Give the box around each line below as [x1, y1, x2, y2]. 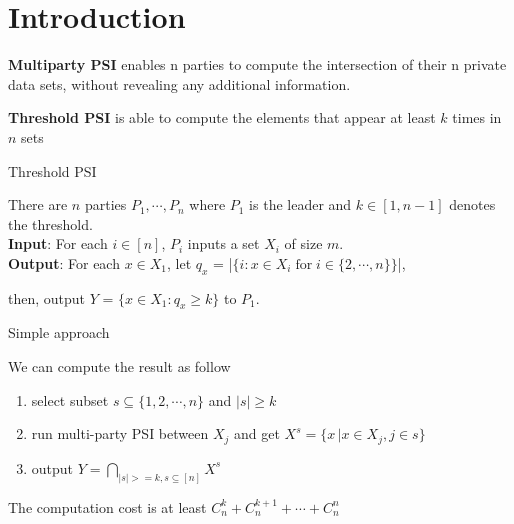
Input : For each [8, 233, 108, 254]
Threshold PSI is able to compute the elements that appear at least [8, 107, 436, 128]
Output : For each [8, 252, 120, 273]
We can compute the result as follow [8, 356, 231, 377]
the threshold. [8, 213, 93, 234]
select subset [31, 389, 109, 410]
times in [452, 107, 502, 128]
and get [234, 423, 280, 444]
